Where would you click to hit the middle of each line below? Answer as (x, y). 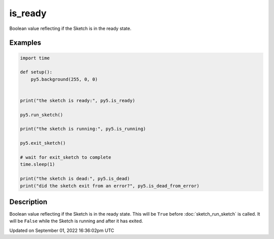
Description (28, 202)
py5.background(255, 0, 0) (64, 79)
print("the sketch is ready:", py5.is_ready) (78, 100)
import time (35, 58)
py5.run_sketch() (42, 115)
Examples (25, 43)
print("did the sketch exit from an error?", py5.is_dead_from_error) (110, 186)
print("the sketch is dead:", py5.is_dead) (75, 179)
